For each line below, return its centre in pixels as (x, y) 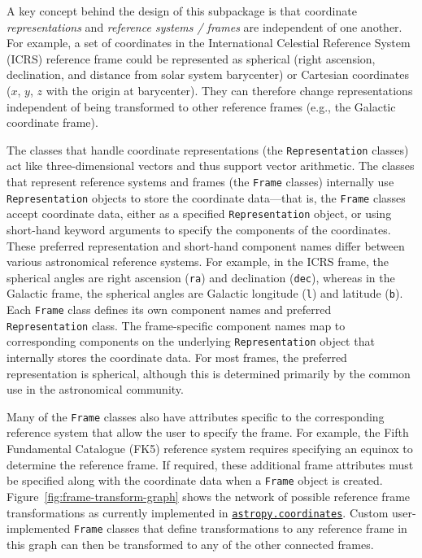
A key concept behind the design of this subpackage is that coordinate (182, 11)
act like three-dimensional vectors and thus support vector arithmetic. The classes (211, 166)
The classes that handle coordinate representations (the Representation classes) (208, 149)
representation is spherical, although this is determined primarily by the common (209, 373)
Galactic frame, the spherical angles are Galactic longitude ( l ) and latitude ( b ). (205, 293)
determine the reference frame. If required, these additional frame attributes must (210, 464)
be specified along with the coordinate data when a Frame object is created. (195, 480)
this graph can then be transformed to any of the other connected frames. (190, 544)
